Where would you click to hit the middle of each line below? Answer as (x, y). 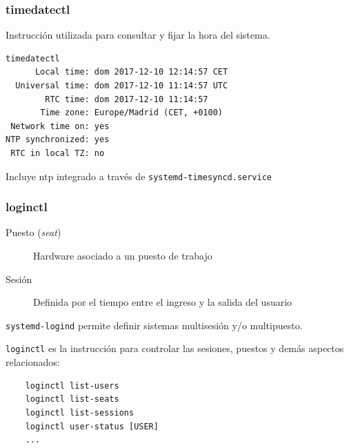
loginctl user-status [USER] (92, 426)
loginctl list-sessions (80, 412)
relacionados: (33, 362)
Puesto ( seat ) (33, 232)
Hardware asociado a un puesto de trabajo (123, 256)
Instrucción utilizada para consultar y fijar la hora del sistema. (138, 35)
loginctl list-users (72, 386)
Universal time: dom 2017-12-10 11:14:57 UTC (122, 86)
